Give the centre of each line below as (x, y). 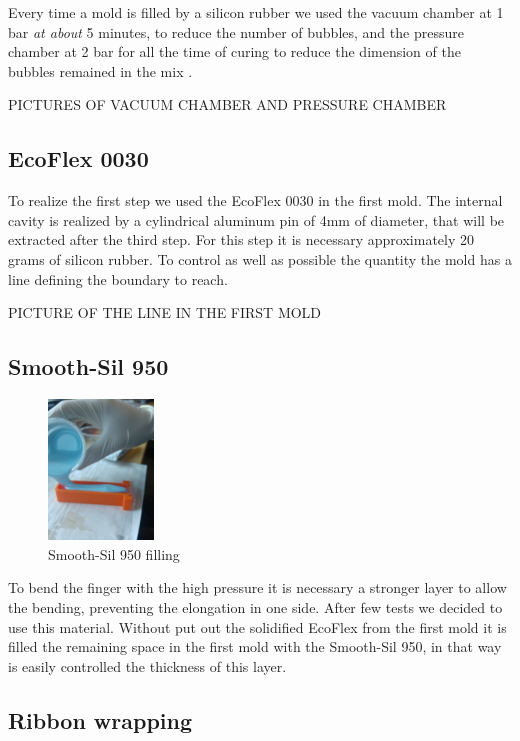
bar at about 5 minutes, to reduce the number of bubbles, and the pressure (236, 31)
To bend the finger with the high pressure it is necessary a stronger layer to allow (257, 587)
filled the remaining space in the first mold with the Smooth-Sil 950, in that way (255, 646)
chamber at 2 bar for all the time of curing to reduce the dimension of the (234, 51)
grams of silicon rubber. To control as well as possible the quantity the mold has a (260, 258)
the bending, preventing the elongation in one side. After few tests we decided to (255, 607)
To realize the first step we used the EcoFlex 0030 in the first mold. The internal (255, 200)
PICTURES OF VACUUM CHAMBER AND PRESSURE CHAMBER (227, 104)
